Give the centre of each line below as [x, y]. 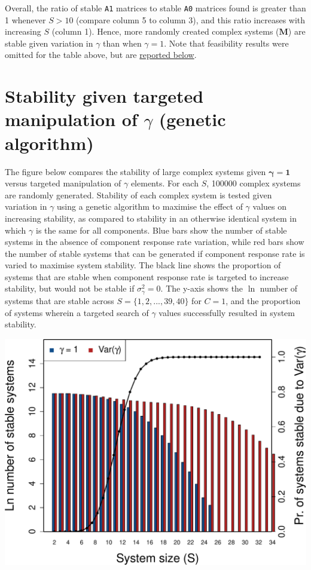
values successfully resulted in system [227, 312]
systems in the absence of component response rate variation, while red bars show [155, 242]
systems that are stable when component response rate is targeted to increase [147, 276]
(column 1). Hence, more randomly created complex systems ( [165, 31]
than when [122, 43]
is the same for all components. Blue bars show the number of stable [161, 230]
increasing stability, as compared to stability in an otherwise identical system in [151, 218]
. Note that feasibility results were [226, 43]
